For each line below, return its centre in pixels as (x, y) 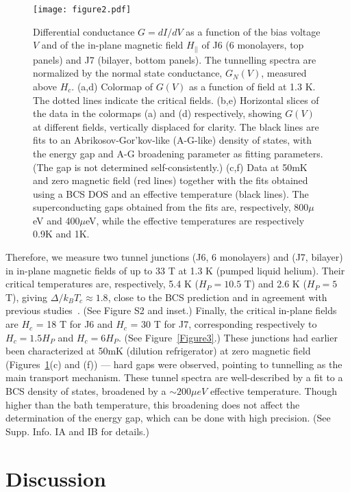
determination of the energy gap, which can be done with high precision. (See (168, 418)
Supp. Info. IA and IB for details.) (77, 431)
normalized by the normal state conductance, (128, 73)
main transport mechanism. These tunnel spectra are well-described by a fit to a (174, 377)
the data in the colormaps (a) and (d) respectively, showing (158, 113)
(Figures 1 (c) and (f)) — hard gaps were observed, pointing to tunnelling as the (174, 364)
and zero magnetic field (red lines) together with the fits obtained (171, 180)
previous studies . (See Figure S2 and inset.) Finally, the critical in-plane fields (171, 310)
